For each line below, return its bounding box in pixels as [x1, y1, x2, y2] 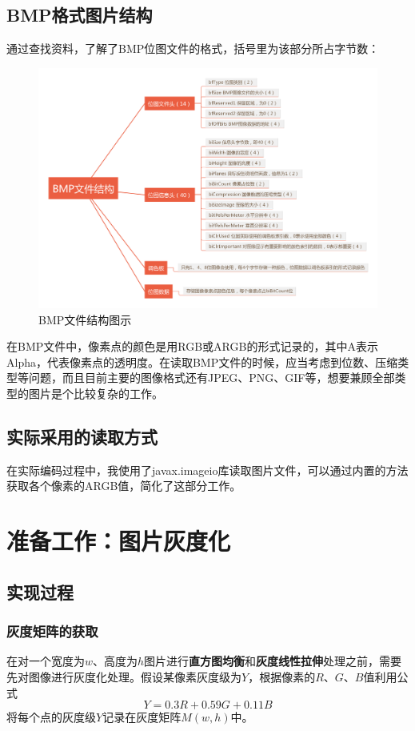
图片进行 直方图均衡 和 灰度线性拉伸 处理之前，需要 [144, 653, 402, 669]
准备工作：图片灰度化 [6, 524, 231, 557]
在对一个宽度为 [6, 653, 85, 669]
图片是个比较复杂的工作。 [28, 384, 163, 401]
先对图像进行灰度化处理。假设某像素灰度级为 [6, 668, 241, 685]
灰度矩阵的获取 [6, 621, 98, 641]
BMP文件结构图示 [38, 311, 132, 327]
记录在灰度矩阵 [102, 709, 182, 725]
